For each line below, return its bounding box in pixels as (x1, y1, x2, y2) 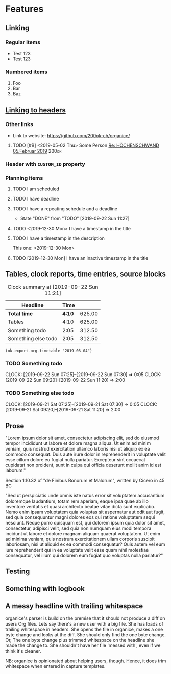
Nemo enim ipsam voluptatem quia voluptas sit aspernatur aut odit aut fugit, (5, 509, 165, 515)
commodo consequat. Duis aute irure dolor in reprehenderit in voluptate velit (5, 451, 166, 457)
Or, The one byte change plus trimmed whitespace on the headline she (5, 637, 155, 643)
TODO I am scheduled (12, 186, 60, 192)
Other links (5, 121, 33, 128)
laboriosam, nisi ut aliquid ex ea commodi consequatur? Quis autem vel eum (5, 541, 165, 547)
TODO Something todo (5, 360, 62, 367)
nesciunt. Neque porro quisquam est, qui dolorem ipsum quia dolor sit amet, (5, 520, 165, 526)
